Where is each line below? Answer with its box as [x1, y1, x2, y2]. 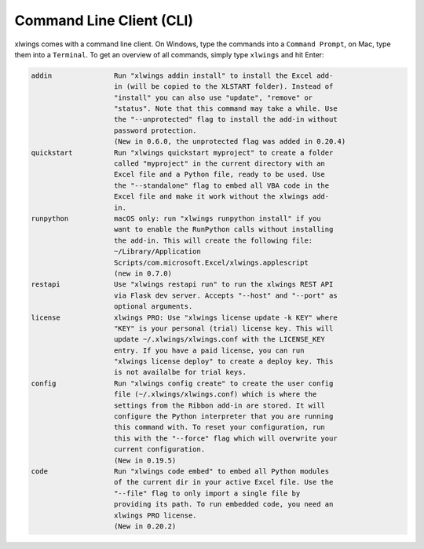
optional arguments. [114, 302, 193, 311]
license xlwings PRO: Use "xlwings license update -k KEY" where [31, 313, 338, 322]
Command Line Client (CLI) [14, 12, 194, 29]
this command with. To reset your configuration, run [114, 423, 326, 432]
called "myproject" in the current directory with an [114, 159, 326, 168]
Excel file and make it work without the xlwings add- [114, 192, 330, 201]
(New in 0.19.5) [114, 456, 177, 465]
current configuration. [114, 445, 206, 454]
